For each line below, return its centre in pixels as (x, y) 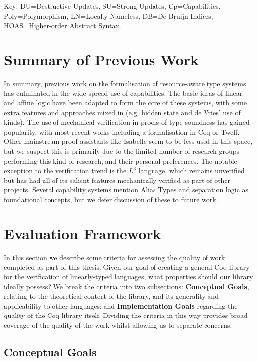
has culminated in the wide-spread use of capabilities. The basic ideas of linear (123, 93)
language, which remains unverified (191, 170)
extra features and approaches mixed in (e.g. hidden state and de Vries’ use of (122, 112)
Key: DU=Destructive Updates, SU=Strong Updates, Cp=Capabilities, (112, 6)
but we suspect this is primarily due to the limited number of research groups (122, 151)
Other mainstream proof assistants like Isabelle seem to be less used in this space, (128, 141)
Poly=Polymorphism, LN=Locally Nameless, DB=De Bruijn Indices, (109, 16)
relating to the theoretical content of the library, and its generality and (111, 296)
